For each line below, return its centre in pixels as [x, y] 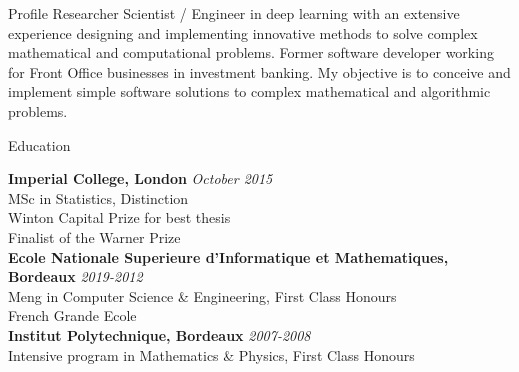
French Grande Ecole [72, 315]
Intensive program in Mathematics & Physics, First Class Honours [211, 354]
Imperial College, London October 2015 [140, 178]
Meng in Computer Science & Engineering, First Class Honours [202, 295]
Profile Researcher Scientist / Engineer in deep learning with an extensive [234, 13]
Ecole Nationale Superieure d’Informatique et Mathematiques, [228, 256]
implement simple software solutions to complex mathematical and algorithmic [249, 91]
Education [39, 144]
